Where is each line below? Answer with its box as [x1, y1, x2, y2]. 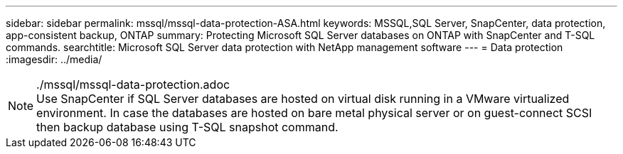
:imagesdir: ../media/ [6, 53, 102, 65]
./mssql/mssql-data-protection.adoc [36, 77, 230, 92]
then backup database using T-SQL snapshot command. [36, 120, 339, 134]
